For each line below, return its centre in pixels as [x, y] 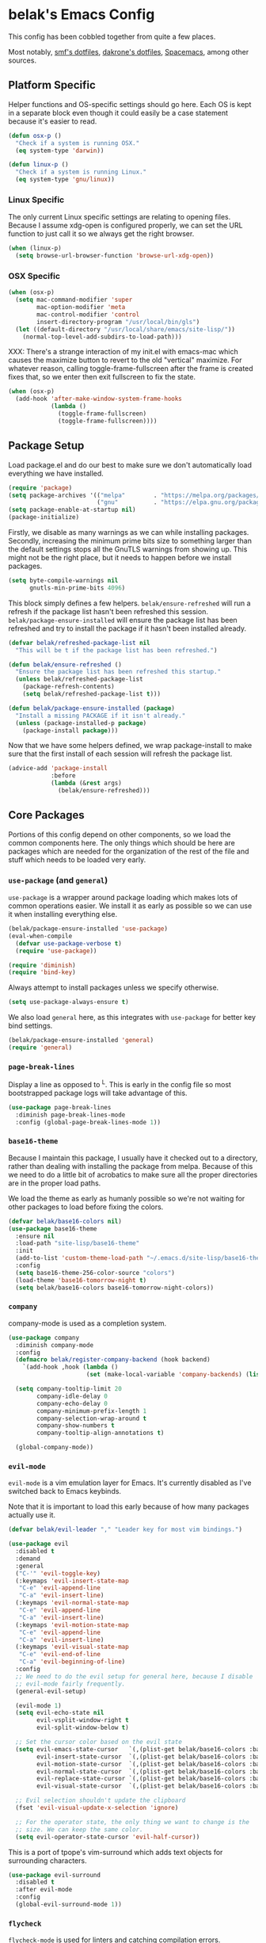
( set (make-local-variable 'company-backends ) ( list [175, 1375]
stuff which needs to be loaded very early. [77, 859]
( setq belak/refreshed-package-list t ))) [91, 694]
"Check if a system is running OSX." [78, 143]
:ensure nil [35, 1236]
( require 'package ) [40, 488]
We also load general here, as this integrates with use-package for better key [132, 1017]
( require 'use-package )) [56, 951]
